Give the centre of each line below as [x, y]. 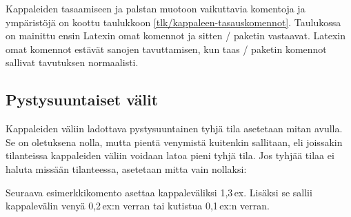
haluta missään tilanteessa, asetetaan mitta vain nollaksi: [126, 168]
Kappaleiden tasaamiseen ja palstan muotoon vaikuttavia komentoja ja [156, 8]
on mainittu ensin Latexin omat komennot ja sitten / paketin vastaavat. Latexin [175, 35]
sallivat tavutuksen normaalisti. [72, 62]
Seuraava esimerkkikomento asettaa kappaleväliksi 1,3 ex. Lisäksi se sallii [159, 192]
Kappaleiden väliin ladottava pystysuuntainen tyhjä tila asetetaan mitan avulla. [174, 128]
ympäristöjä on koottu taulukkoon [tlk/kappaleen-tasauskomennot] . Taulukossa [173, 22]
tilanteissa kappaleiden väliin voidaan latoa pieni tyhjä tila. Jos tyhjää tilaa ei [170, 155]
